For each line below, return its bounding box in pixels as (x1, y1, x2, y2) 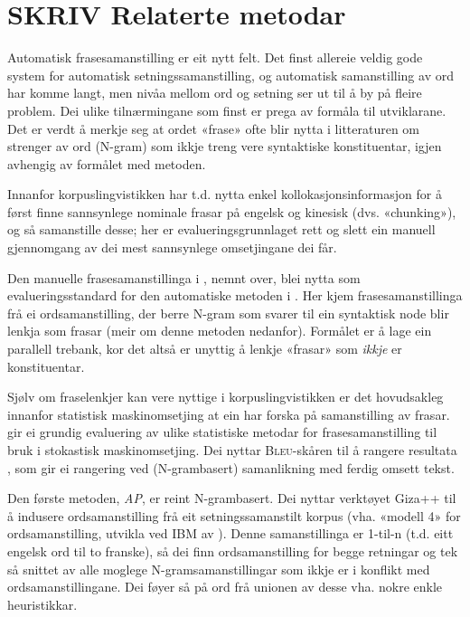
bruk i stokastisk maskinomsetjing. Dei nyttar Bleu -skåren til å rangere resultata (7, 441, 457, 459)
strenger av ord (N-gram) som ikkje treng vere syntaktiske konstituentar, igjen (7, 137, 442, 156)
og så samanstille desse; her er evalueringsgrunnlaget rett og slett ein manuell (7, 220, 436, 239)
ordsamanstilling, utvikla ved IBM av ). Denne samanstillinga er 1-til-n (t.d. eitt (7, 524, 454, 543)
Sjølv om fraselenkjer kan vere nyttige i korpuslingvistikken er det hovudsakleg (7, 387, 444, 406)
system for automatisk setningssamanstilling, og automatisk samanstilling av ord (7, 65, 454, 84)
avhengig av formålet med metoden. (7, 154, 206, 173)
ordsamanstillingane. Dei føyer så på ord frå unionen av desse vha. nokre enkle (7, 577, 443, 596)
